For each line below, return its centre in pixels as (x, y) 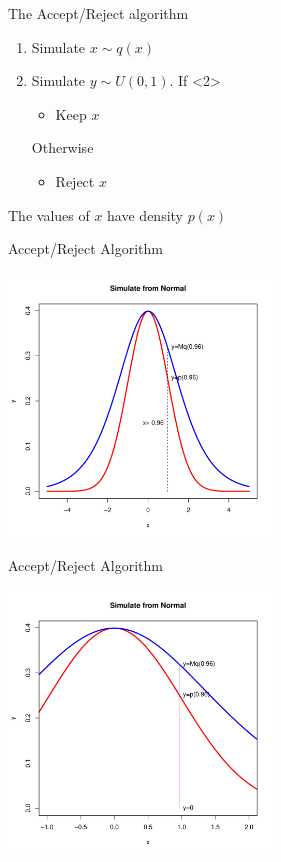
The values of (49, 214)
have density (145, 214)
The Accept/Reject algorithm (98, 13)
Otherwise (62, 147)
